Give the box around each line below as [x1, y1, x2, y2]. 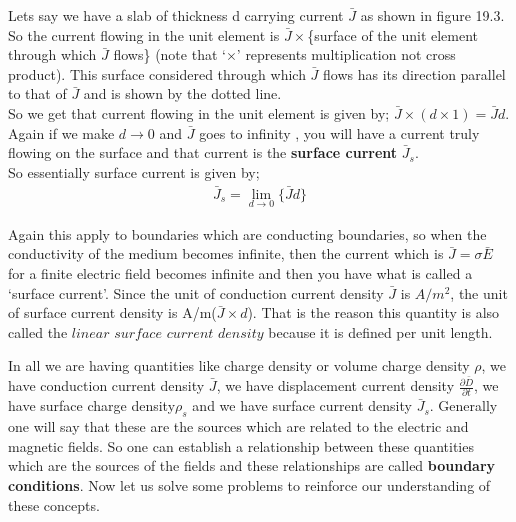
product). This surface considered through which [8, 63, 306, 84]
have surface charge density [8, 395, 176, 416]
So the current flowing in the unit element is [8, 24, 280, 45]
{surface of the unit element [307, 24, 479, 45]
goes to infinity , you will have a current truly [199, 122, 480, 143]
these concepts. [8, 494, 100, 515]
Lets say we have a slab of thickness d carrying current [8, 5, 344, 25]
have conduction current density [8, 375, 205, 396]
